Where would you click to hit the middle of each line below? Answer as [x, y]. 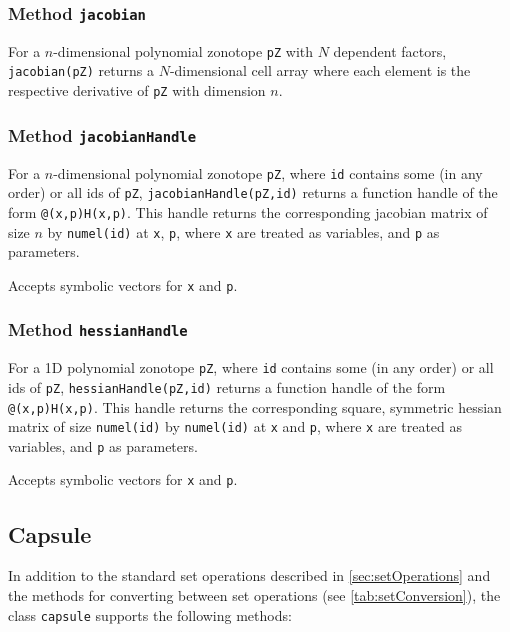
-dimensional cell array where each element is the [320, 70]
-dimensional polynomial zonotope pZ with [183, 50]
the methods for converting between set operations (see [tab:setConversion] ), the [254, 594]
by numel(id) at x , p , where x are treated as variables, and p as [243, 231]
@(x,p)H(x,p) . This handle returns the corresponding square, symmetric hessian [255, 406]
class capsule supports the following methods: [150, 614]
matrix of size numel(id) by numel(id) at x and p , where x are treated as [235, 426]
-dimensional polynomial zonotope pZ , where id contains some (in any [268, 172]
